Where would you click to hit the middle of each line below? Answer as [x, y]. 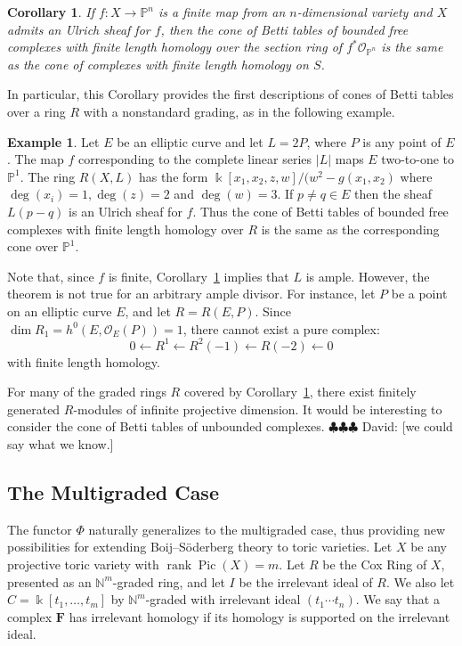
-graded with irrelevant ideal [223, 599]
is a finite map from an [222, 12]
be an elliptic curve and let [190, 141]
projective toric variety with [83, 564]
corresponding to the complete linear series [195, 159]
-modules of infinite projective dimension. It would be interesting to [258, 409]
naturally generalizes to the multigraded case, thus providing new [267, 529]
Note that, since [51, 276]
